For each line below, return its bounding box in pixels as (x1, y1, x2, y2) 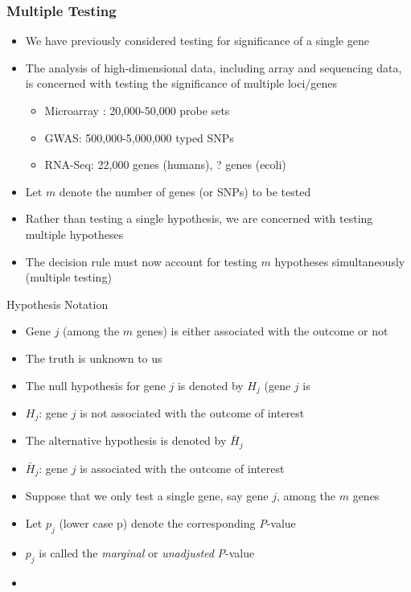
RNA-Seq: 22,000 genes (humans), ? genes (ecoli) (44, 156, 286, 173)
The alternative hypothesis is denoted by (25, 432, 227, 449)
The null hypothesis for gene (25, 376, 166, 393)
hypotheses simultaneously (274, 253, 405, 269)
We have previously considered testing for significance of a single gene (25, 32, 369, 49)
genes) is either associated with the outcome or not (136, 323, 388, 339)
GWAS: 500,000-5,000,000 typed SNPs (44, 129, 234, 146)
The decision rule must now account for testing (25, 253, 257, 269)
